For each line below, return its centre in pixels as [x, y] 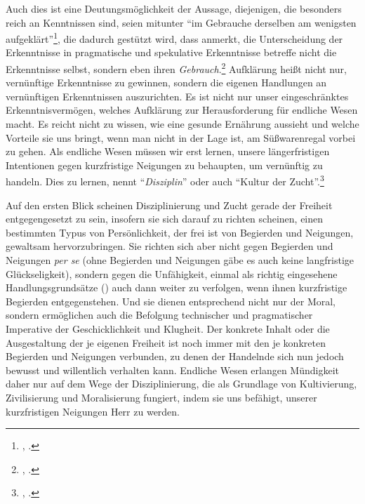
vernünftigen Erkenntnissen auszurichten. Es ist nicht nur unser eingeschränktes [177, 96]
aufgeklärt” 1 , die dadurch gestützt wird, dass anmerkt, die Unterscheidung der [174, 38]
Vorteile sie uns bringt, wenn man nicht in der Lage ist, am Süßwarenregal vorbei [181, 137]
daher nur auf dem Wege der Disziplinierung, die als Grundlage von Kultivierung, [181, 384]
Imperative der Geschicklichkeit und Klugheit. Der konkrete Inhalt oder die [168, 329]
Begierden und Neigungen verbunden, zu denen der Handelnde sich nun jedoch [175, 356]
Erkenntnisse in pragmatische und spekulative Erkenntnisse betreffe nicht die [171, 52]
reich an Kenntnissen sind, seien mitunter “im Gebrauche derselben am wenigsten [181, 22]
